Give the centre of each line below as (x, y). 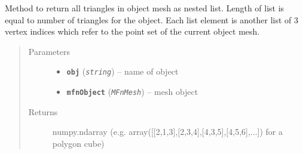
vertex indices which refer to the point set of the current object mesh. (132, 31)
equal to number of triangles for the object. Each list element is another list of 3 (152, 19)
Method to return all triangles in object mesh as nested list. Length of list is (145, 8)
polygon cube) (78, 143)
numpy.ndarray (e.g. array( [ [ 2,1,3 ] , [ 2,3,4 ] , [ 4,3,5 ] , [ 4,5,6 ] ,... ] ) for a (167, 132)
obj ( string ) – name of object (123, 71)
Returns (43, 111)
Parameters (49, 51)
